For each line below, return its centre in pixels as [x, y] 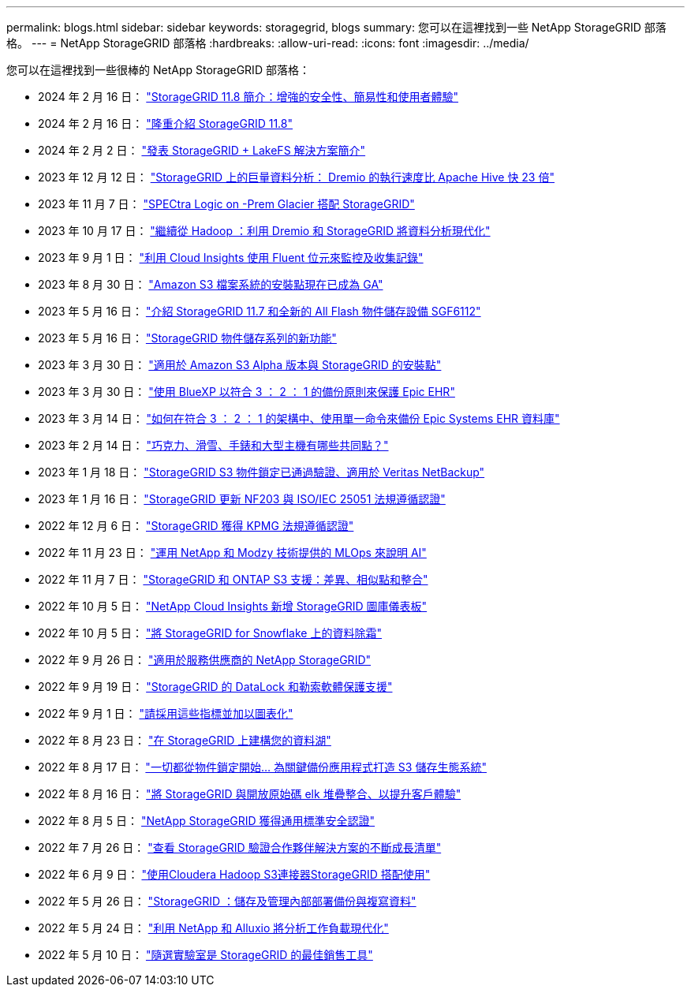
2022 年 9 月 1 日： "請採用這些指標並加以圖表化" [166, 713]
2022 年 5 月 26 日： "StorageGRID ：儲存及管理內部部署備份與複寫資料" [227, 901]
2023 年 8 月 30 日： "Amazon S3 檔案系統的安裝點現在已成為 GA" [211, 284]
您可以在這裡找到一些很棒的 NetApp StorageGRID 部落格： [158, 70]
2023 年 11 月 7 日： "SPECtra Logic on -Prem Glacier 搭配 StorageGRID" [226, 204]
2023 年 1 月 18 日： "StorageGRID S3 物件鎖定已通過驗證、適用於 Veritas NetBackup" [261, 472]
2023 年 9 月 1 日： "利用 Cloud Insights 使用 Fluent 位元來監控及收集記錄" [231, 258]
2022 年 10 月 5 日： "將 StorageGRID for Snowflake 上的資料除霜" [210, 633]
